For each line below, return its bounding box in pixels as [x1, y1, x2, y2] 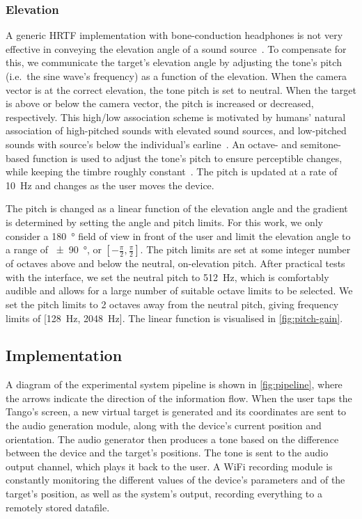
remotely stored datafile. [6, 500, 110, 514]
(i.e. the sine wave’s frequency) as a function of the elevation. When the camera [6, 69, 347, 83]
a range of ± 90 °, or [6, 242, 102, 257]
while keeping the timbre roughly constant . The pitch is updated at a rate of [6, 164, 338, 179]
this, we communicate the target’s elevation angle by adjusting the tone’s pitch [6, 55, 342, 70]
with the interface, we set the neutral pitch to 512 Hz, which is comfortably [6, 269, 329, 284]
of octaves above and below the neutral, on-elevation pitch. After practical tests [6, 256, 345, 271]
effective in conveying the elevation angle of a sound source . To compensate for [6, 41, 347, 56]
